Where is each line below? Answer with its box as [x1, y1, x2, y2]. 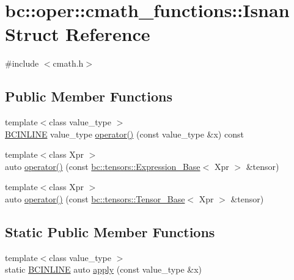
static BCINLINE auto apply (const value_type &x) [5, 263, 202, 276]
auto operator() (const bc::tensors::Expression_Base [5, 160, 200, 172]
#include [5, 57, 39, 70]
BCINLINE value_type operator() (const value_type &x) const [5, 127, 244, 140]
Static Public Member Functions [5, 223, 215, 241]
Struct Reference [5, 21, 150, 46]
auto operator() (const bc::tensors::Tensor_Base [5, 193, 185, 205]
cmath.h [53, 57, 84, 70]
